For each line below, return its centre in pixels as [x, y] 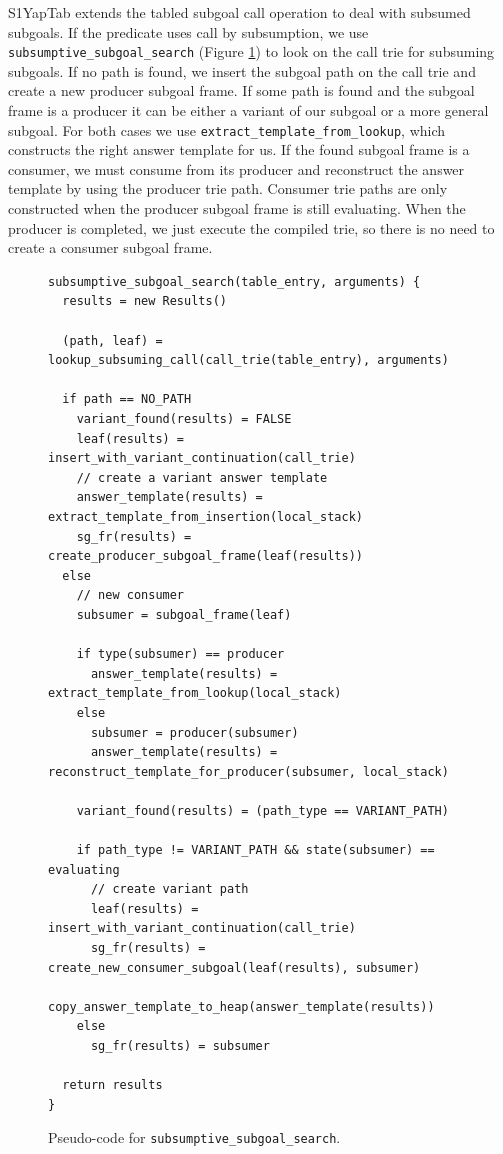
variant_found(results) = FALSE [184, 419]
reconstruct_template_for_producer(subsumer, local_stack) [248, 771]
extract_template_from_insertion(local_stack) [205, 516]
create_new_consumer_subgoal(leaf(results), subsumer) [234, 967]
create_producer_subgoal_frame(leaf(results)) [205, 556]
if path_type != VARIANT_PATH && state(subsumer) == [255, 850]
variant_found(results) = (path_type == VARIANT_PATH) [262, 810]
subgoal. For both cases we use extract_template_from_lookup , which [227, 129]
